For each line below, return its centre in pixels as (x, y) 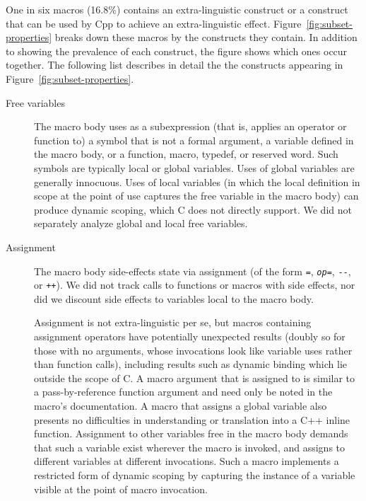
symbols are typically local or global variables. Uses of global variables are (194, 167)
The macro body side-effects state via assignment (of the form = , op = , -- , (193, 271)
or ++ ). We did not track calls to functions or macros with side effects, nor (195, 285)
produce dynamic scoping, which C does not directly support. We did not (193, 209)
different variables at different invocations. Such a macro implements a (187, 461)
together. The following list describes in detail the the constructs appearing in (175, 65)
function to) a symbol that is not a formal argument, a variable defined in (194, 140)
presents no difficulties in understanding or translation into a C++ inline (192, 419)
